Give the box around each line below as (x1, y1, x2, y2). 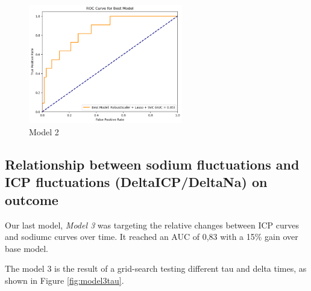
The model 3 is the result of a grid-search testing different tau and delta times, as (5, 262, 307, 275)
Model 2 (29, 126, 59, 138)
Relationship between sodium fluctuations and (5, 155, 300, 174)
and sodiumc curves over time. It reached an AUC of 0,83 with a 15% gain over (5, 230, 298, 243)
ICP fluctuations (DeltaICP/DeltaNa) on (5, 173, 268, 191)
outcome (5, 190, 58, 209)
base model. (5, 242, 49, 254)
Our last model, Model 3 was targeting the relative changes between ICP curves (5, 218, 300, 231)
